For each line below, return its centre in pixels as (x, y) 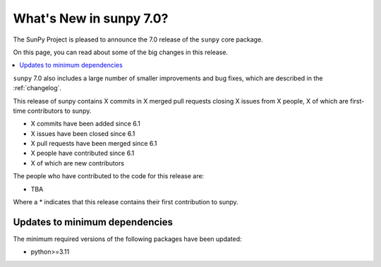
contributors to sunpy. (59, 111)
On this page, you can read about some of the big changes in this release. (121, 52)
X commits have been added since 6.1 (85, 124)
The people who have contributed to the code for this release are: (109, 176)
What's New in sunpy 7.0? (91, 18)
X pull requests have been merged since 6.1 (94, 144)
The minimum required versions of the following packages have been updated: (128, 239)
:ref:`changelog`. (37, 88)
